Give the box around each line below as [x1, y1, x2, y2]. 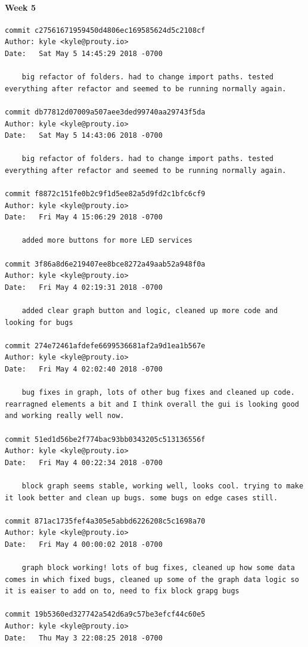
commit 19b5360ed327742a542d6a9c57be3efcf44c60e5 [5, 610, 206, 619]
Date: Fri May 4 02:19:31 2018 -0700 [5, 283, 163, 292]
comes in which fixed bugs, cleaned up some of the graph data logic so [5, 575, 299, 584]
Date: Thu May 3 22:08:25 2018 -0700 [5, 633, 163, 642]
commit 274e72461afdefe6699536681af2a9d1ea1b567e [5, 341, 206, 350]
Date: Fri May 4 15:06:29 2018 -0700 [5, 213, 163, 222]
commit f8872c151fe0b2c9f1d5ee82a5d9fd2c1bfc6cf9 [5, 190, 206, 199]
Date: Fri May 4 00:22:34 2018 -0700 [5, 458, 163, 467]
